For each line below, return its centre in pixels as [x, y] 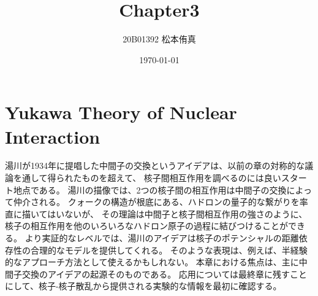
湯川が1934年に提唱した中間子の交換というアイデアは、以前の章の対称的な [155, 166]
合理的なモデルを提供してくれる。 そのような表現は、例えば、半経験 [169, 250]
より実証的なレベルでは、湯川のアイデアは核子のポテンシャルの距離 [162, 238]
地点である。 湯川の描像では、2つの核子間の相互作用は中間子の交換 [150, 189]
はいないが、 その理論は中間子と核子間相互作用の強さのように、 [177, 213]
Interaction [53, 136]
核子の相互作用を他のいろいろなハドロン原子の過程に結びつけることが [146, 226]
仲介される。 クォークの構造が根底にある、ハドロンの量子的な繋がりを [156, 202]
